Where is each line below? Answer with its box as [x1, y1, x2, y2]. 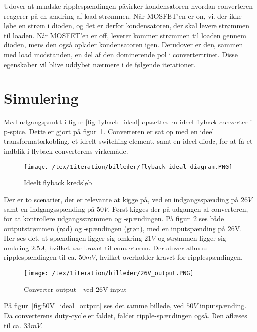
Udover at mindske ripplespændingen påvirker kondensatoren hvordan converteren [4, 1, 253, 11]
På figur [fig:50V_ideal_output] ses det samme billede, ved [4, 300, 184, 311]
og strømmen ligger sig [158, 233, 226, 243]
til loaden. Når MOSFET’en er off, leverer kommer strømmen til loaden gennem [4, 30, 246, 40]
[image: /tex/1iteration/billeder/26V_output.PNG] [24, 270, 194, 277]
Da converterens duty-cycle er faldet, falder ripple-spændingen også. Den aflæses [4, 310, 247, 320]
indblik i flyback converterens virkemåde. [4, 146, 128, 156]
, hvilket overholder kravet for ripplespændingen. [95, 252, 243, 262]
